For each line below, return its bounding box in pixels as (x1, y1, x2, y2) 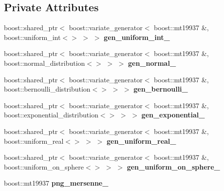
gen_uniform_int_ (104, 32, 170, 42)
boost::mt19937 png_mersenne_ (4, 178, 109, 188)
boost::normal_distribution (4, 57, 85, 68)
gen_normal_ (128, 57, 176, 68)
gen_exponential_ (141, 110, 205, 120)
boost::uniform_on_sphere (4, 161, 84, 172)
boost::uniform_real (4, 135, 64, 146)
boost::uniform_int (4, 32, 61, 42)
